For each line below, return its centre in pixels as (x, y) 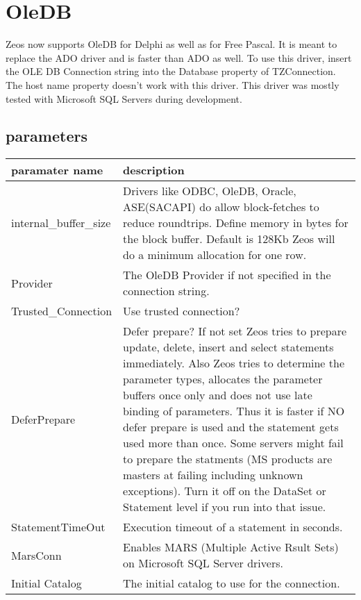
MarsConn (36, 555)
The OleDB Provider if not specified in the (227, 275)
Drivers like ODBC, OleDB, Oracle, (210, 191)
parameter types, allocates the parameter (223, 379)
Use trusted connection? (182, 311)
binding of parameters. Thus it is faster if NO (234, 411)
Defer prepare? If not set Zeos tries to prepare (235, 331)
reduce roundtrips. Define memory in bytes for (236, 223)
